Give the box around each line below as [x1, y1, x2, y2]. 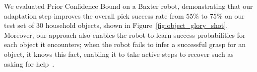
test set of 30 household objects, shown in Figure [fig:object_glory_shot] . [4, 20, 228, 30]
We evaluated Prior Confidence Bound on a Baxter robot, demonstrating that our [4, 1, 253, 11]
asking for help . [4, 58, 55, 69]
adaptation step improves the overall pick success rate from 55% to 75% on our [4, 10, 245, 21]
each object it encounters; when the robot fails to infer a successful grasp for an [4, 39, 246, 49]
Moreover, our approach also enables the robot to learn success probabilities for [4, 29, 246, 40]
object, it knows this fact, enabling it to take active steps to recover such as [4, 48, 234, 59]
